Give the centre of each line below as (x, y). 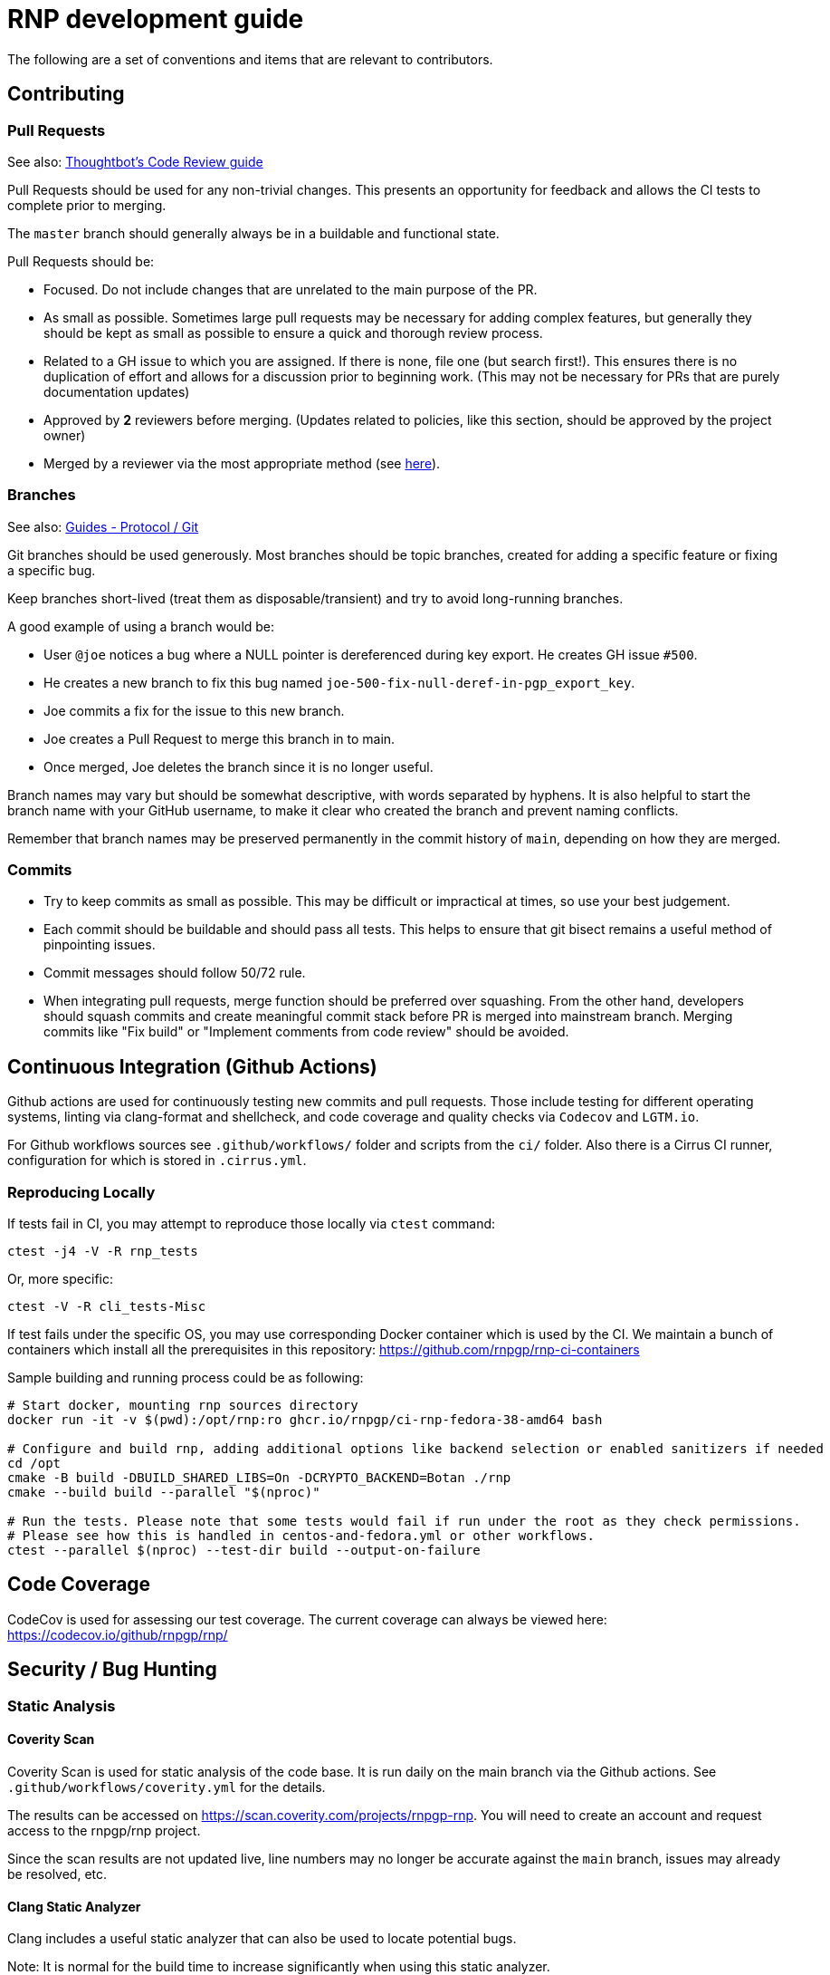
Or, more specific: (60, 1279)
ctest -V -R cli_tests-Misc (107, 1307)
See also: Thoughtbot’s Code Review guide (135, 161)
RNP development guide (156, 19)
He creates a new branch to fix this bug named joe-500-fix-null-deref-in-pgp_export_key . (339, 682)
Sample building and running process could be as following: (186, 1378)
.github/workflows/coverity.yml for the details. (167, 1787)
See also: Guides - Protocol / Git (103, 526)
